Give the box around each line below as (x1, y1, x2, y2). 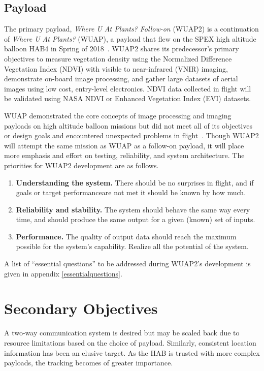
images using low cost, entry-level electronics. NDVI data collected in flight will (4, 83, 251, 94)
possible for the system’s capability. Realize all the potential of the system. (16, 241, 249, 252)
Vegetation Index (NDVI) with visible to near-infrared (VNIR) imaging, (4, 63, 228, 74)
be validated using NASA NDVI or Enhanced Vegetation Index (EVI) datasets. (4, 93, 251, 104)
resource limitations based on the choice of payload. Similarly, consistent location (4, 337, 256, 348)
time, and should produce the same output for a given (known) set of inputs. (16, 214, 255, 225)
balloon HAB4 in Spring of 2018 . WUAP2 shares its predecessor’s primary (4, 43, 239, 54)
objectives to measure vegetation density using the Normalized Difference (4, 53, 232, 64)
